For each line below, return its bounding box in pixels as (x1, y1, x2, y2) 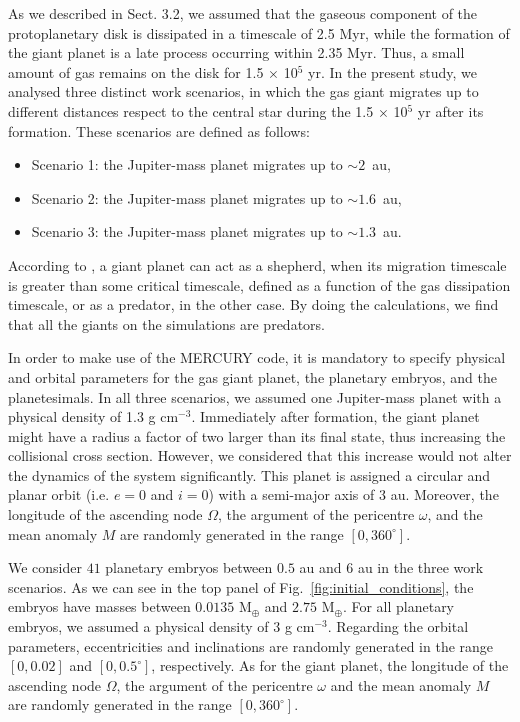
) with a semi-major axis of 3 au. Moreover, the (208, 484, 499, 505)
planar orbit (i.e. (8, 484, 110, 505)
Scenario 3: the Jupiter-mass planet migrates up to (31, 221, 343, 242)
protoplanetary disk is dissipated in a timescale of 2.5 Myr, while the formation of (8, 22, 510, 43)
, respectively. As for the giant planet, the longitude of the (151, 655, 509, 676)
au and (299, 557, 342, 578)
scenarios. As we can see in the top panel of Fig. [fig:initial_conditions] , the (8, 576, 474, 597)
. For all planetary (342, 596, 455, 617)
